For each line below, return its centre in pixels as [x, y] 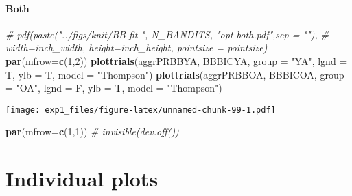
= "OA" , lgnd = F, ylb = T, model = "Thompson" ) [114, 88]
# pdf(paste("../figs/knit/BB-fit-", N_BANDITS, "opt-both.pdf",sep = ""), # [167, 34]
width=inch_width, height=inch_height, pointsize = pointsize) [137, 47]
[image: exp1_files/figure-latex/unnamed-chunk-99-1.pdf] [141, 110]
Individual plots [82, 179]
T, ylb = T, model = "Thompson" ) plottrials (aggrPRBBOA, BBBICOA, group [175, 74]
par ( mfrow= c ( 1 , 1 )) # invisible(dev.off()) [92, 131]
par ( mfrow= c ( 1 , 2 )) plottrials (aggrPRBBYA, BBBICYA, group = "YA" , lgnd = [176, 60]
